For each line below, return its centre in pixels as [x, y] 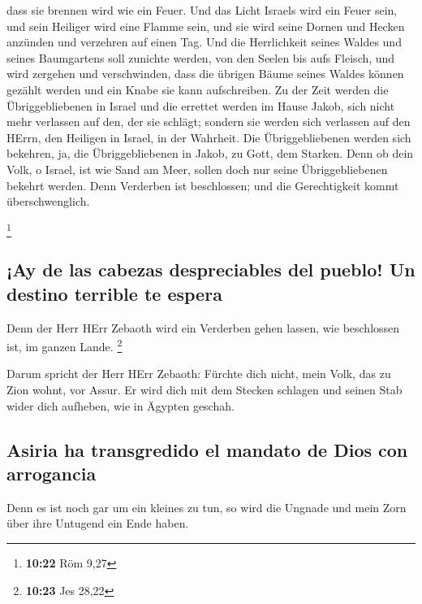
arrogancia [52, 474]
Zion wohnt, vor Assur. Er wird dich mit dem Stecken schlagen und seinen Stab [205, 390]
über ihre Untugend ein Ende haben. [98, 523]
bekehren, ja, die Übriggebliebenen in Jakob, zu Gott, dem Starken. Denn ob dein [210, 153]
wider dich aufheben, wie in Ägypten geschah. [121, 405]
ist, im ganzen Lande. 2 [65, 345]
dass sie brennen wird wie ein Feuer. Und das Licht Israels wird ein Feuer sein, [202, 10]
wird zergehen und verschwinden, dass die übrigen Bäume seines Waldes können [205, 74]
